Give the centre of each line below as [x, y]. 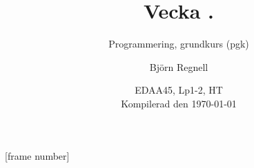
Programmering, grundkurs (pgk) [179, 44]
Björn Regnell [179, 66]
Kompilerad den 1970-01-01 [179, 103]
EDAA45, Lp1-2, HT [179, 90]
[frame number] [37, 155]
